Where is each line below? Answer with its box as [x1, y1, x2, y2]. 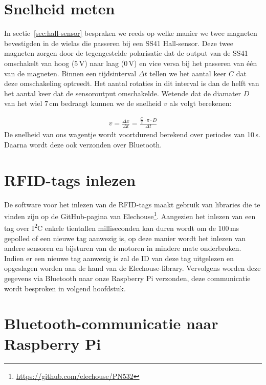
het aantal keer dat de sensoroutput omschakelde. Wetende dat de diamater [4, 88, 241, 98]
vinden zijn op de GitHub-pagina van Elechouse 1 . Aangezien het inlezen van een [4, 209, 256, 221]
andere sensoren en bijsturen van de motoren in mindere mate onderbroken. [4, 243, 241, 253]
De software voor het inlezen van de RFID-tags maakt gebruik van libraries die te [4, 199, 260, 209]
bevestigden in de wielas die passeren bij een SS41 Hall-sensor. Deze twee [4, 37, 233, 48]
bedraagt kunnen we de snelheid [60, 98, 162, 109]
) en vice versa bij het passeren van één [134, 57, 257, 68]
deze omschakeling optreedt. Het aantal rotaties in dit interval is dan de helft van [4, 78, 259, 89]
